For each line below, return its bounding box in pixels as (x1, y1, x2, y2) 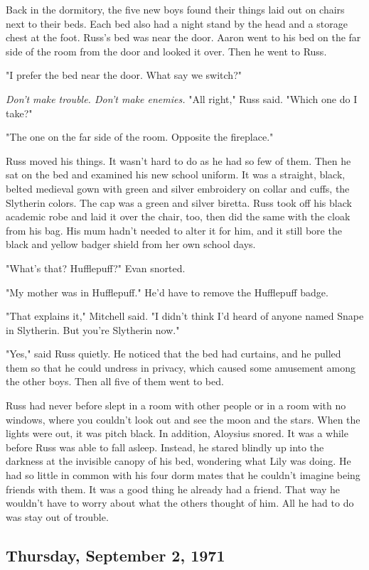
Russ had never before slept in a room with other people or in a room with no (6, 398, 346, 413)
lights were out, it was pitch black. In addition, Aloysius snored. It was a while (6, 426, 348, 441)
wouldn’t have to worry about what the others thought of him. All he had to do (6, 495, 354, 510)
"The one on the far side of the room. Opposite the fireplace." (6, 129, 274, 144)
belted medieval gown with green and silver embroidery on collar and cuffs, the (6, 181, 350, 195)
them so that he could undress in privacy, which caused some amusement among (6, 360, 356, 375)
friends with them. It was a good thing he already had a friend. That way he (6, 481, 341, 496)
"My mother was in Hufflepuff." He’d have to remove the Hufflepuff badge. (6, 284, 328, 299)
